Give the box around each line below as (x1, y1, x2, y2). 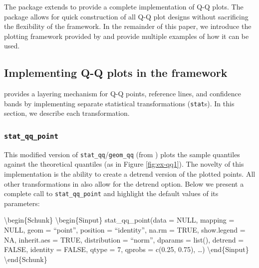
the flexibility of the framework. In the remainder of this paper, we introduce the (4, 21, 252, 31)
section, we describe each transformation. (4, 108, 130, 118)
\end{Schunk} (4, 254, 47, 264)
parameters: (4, 198, 40, 208)
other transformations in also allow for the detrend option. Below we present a (4, 178, 244, 189)
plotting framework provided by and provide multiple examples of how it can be (4, 30, 249, 41)
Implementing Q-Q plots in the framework (4, 65, 228, 80)
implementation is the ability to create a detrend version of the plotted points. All (4, 169, 256, 179)
